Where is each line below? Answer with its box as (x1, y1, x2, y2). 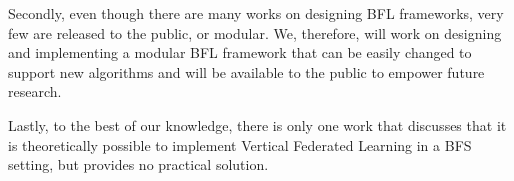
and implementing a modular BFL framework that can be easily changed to (8, 42, 472, 63)
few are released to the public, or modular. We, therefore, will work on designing (8, 22, 502, 43)
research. (8, 81, 62, 102)
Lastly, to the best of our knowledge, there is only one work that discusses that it (8, 114, 507, 135)
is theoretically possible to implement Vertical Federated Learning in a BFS (8, 134, 472, 155)
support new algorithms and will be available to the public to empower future (8, 61, 485, 82)
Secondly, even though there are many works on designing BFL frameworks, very (8, 3, 504, 23)
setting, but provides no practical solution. (8, 154, 269, 175)
